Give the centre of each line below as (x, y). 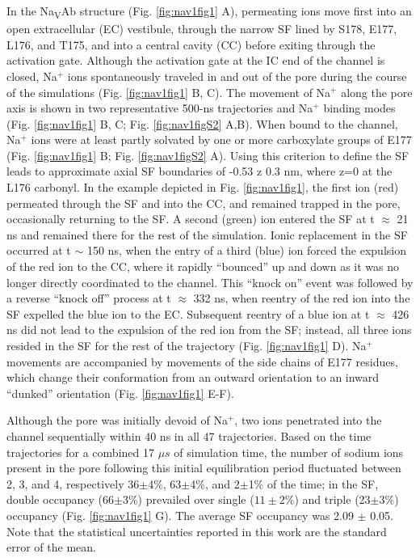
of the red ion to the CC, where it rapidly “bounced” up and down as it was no (203, 266)
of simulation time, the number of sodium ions (289, 452)
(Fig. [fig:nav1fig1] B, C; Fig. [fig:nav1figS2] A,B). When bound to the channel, (202, 123)
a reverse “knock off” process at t (89, 298)
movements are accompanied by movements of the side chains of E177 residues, (202, 361)
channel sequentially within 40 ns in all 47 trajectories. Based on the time (189, 435)
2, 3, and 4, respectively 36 (73, 483)
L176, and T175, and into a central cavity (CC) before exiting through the (191, 44)
